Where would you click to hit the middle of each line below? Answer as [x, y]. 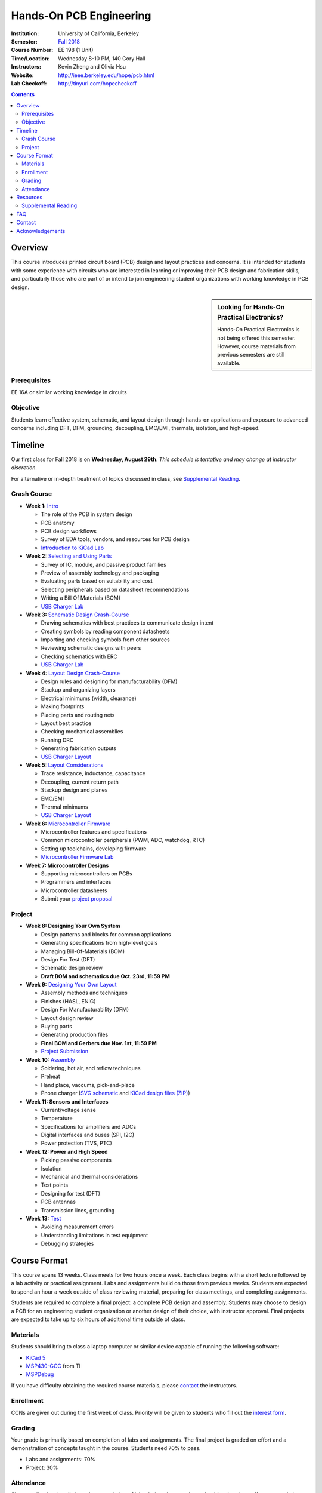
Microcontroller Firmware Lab [77, 857]
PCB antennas [58, 1202]
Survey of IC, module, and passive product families [103, 564]
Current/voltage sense [69, 1110]
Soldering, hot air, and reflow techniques [91, 1068]
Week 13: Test [44, 1219]
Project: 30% [42, 1468]
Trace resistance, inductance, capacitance [93, 773]
